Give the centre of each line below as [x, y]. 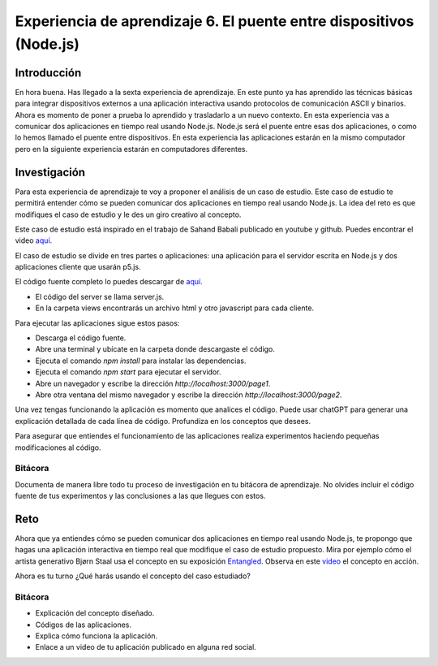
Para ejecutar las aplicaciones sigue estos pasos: [97, 323]
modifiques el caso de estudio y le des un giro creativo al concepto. [128, 214]
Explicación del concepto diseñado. [95, 613]
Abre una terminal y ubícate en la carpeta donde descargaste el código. [155, 349]
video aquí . [34, 240]
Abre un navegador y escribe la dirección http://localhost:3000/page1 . [153, 383]
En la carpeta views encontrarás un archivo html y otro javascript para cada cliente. [175, 308]
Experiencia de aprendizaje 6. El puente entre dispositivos [215, 21]
